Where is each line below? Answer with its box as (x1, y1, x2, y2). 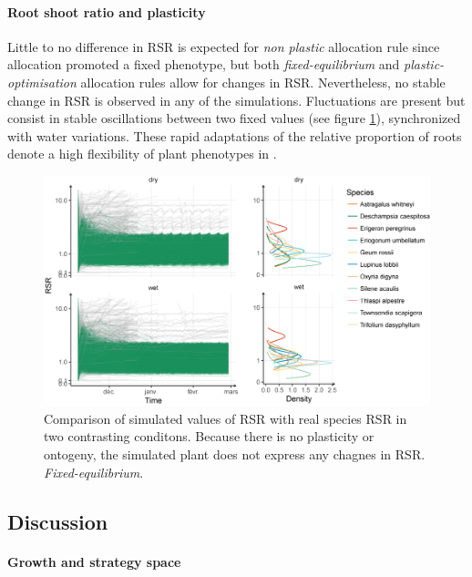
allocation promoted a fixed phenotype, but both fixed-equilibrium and (7, 55, 400, 74)
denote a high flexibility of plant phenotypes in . (7, 144, 277, 163)
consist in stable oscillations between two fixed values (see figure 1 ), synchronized (7, 108, 461, 128)
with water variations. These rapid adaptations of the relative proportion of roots (7, 126, 462, 145)
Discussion (7, 507, 108, 535)
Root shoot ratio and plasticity (7, 2, 206, 21)
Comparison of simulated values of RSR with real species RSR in (44, 408, 407, 428)
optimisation (7, 72, 77, 91)
